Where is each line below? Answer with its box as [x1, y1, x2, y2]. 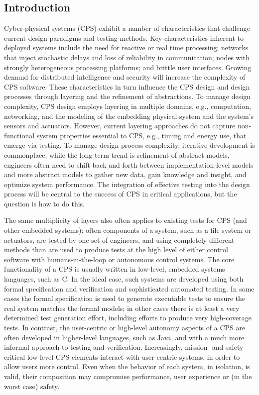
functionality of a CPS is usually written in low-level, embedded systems [4, 264, 225, 274]
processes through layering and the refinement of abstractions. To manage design [4, 91, 251, 101]
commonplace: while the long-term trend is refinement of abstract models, [4, 149, 230, 160]
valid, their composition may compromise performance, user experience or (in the [4, 371, 252, 381]
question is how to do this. [4, 198, 85, 208]
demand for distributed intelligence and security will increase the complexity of [4, 72, 246, 82]
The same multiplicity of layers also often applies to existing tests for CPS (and [4, 215, 247, 225]
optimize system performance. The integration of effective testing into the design [4, 179, 250, 189]
